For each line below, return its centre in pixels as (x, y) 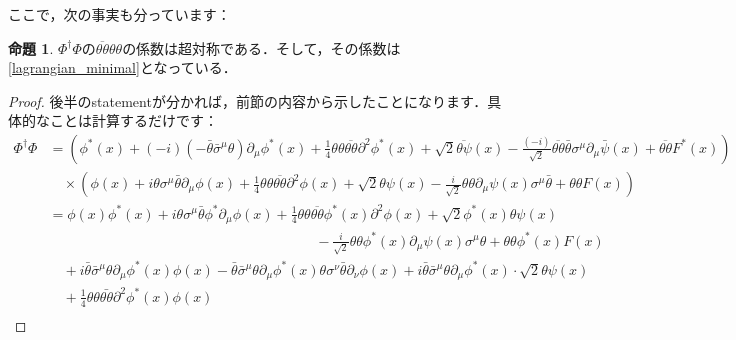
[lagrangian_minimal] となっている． (122, 67)
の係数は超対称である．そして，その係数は (261, 47)
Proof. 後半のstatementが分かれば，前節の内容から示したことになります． (248, 100)
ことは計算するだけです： (133, 120)
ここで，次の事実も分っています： (119, 14)
